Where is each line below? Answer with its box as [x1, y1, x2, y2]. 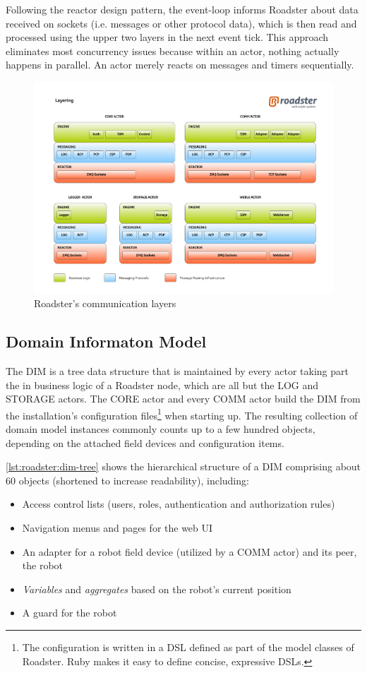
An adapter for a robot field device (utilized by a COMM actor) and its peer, [22, 544, 357, 559]
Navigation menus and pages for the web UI [22, 520, 213, 535]
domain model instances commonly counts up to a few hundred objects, [6, 422, 315, 436]
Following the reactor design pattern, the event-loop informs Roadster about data [6, 2, 359, 16]
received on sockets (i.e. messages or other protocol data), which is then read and [6, 16, 357, 30]
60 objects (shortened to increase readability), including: [6, 472, 249, 487]
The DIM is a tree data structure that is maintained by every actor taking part [6, 364, 349, 379]
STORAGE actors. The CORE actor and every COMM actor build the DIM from [6, 391, 361, 406]
